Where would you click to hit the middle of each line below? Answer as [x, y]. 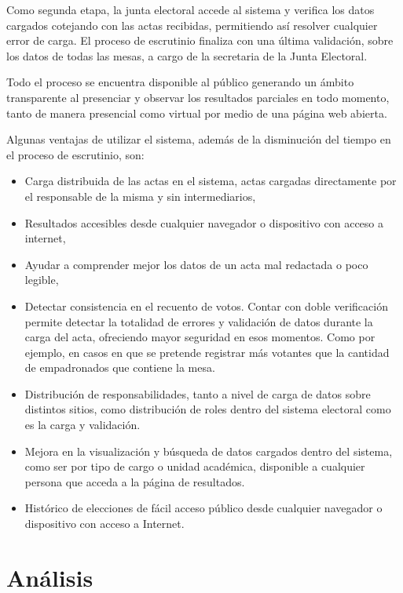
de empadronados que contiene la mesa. [120, 367]
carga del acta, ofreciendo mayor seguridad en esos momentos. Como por [200, 337]
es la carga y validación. [82, 425]
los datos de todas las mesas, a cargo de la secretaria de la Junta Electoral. [187, 55]
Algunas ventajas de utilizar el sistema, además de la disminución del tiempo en [199, 139]
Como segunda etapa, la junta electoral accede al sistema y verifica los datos [191, 9]
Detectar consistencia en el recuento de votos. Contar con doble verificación [206, 306]
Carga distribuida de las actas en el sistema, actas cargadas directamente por [211, 181]
